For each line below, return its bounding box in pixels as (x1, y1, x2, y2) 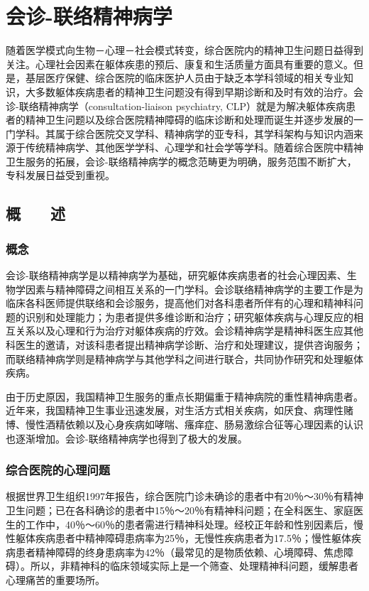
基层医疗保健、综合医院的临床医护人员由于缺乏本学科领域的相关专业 (25, 70, 343, 85)
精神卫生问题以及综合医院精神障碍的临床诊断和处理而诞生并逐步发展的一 (25, 112, 363, 127)
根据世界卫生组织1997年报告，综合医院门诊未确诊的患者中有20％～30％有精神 (6, 489, 363, 504)
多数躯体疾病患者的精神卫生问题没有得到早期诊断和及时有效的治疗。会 (35, 84, 363, 99)
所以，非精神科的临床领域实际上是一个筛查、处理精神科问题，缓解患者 (30, 558, 358, 573)
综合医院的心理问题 (6, 461, 111, 479)
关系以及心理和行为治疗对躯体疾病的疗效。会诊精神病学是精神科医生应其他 (15, 323, 363, 338)
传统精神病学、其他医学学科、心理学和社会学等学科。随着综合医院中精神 (25, 140, 363, 155)
